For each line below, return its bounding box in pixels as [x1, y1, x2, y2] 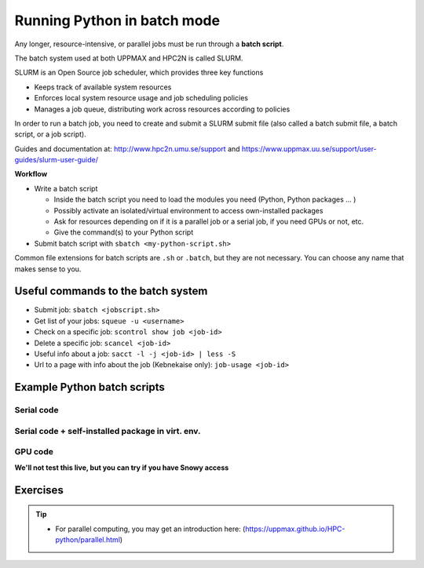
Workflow [14, 169, 48, 179]
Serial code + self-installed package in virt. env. [14, 425, 201, 436]
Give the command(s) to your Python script [53, 228, 194, 237]
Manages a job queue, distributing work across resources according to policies [34, 104, 291, 114]
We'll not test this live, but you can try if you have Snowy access [14, 463, 229, 472]
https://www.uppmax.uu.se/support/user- [241, 144, 377, 153]
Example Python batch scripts [14, 380, 165, 394]
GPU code [14, 446, 54, 457]
